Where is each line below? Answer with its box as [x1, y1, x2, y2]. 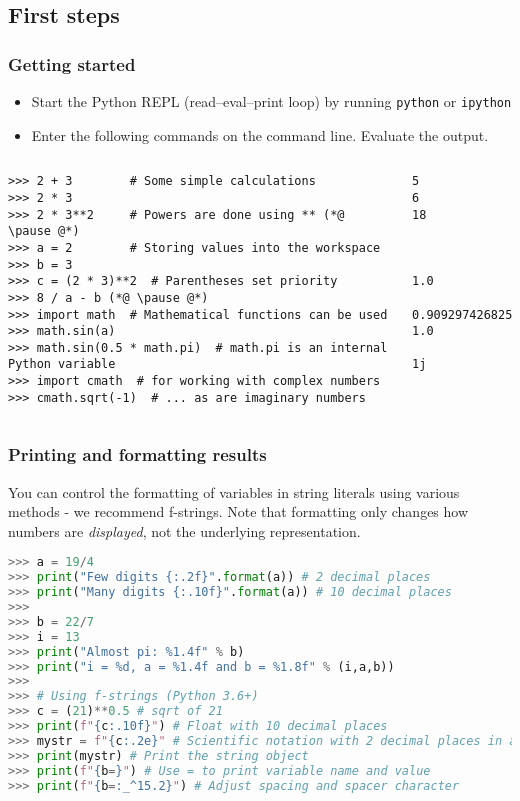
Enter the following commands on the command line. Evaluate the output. [31, 124, 489, 145]
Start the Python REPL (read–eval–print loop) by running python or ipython [31, 91, 512, 111]
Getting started [8, 51, 136, 76]
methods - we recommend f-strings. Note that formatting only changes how [8, 501, 469, 522]
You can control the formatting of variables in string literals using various [8, 481, 460, 502]
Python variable [8, 357, 116, 372]
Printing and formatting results [8, 442, 267, 467]
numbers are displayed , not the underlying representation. [8, 520, 361, 541]
